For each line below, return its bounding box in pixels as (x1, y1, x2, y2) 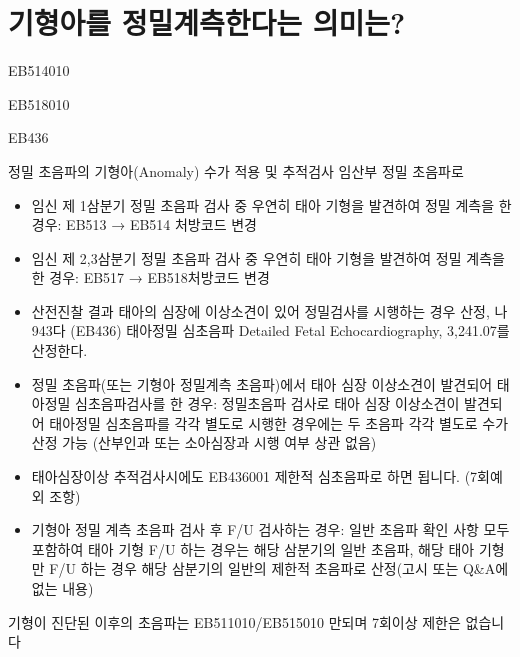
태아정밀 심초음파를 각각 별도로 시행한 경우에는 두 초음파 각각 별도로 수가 (49, 412, 509, 433)
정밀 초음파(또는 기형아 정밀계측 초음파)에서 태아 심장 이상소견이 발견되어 (31, 373, 493, 394)
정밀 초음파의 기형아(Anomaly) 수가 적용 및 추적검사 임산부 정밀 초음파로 (8, 160, 464, 181)
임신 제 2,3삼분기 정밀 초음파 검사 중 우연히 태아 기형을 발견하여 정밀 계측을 (31, 247, 505, 268)
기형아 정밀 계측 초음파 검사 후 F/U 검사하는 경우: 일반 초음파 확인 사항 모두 (31, 519, 510, 540)
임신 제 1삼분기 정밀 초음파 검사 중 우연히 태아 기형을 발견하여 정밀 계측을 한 (31, 194, 512, 215)
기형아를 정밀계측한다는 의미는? (8, 2, 406, 43)
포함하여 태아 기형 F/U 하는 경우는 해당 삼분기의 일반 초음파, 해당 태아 (31, 538, 475, 559)
